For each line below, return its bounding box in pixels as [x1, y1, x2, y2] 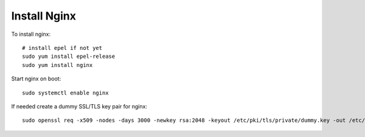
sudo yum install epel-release [22, 53, 116, 60]
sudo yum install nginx [22, 61, 93, 68]
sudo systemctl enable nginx [22, 89, 109, 96]
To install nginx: [11, 30, 51, 38]
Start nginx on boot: [11, 75, 61, 82]
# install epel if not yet [22, 44, 103, 51]
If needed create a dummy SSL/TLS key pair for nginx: [11, 102, 147, 110]
